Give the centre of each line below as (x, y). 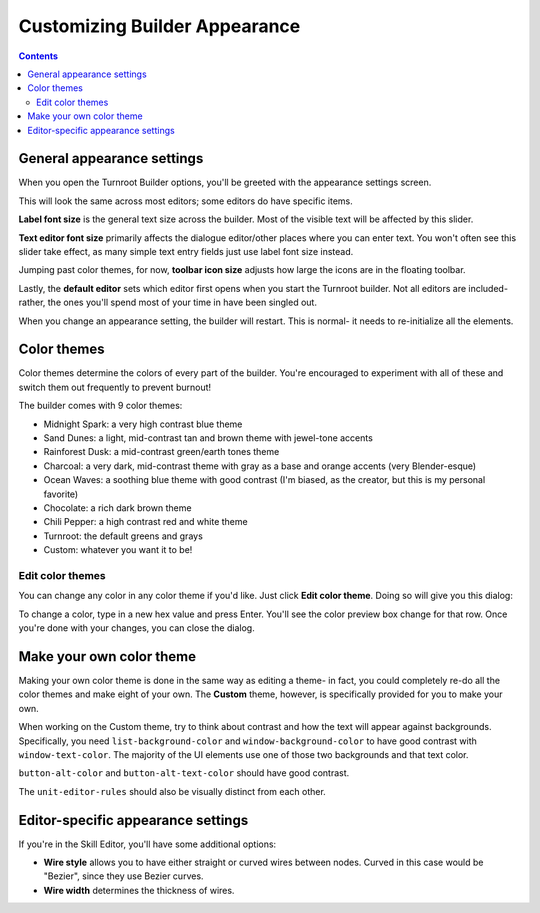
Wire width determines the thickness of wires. (139, 890)
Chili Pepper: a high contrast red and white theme (146, 522)
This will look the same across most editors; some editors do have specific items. (186, 201)
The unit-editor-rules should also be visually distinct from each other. (172, 791)
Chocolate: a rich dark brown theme (117, 507)
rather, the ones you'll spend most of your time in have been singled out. (167, 302)
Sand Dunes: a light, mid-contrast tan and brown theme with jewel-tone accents (208, 438)
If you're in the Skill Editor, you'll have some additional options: (147, 844)
